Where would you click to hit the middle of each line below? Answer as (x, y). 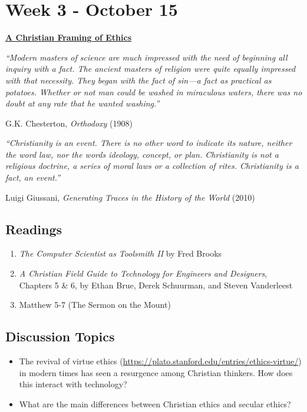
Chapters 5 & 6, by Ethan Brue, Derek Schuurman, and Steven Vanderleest (156, 285)
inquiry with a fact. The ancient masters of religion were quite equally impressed (151, 69)
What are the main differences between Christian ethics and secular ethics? (155, 403)
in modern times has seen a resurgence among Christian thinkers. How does (156, 372)
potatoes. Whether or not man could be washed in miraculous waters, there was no (154, 92)
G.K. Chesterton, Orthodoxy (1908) (69, 123)
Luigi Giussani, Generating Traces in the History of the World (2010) (130, 197)
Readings (34, 229)
